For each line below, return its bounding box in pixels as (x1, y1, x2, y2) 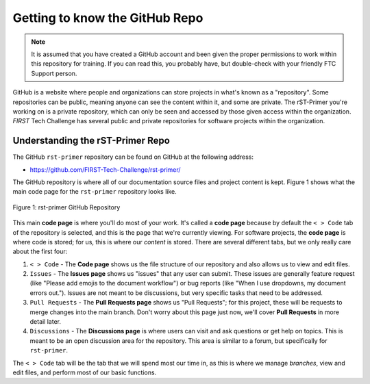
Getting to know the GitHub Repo (12, 10, 203, 25)
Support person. (31, 69, 77, 77)
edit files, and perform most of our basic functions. (12, 368, 157, 376)
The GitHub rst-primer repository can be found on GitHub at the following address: (12, 153, 254, 161)
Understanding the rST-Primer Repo (12, 135, 171, 146)
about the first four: (12, 247, 68, 256)
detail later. (29, 318, 62, 326)
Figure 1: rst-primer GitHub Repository (12, 203, 121, 212)
